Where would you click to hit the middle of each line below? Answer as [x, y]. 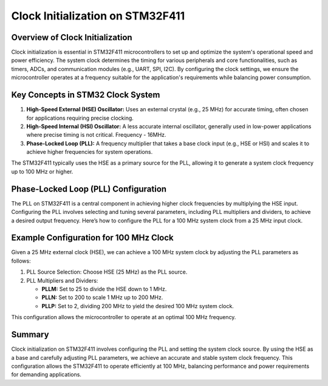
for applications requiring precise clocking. [80, 118]
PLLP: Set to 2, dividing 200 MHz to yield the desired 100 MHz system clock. [138, 306]
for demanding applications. [46, 374]
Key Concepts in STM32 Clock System [86, 95]
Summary [30, 335]
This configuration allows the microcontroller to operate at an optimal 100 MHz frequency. [124, 317]
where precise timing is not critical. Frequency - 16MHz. [96, 135]
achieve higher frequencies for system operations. [90, 152]
